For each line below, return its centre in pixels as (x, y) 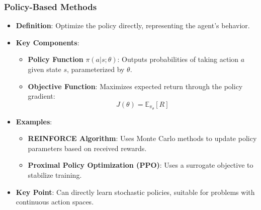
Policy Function (56, 59)
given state (45, 69)
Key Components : (48, 42)
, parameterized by (96, 69)
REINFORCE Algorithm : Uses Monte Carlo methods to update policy (142, 138)
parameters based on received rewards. (87, 148)
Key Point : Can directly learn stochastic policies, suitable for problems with (135, 192)
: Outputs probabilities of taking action (178, 59)
